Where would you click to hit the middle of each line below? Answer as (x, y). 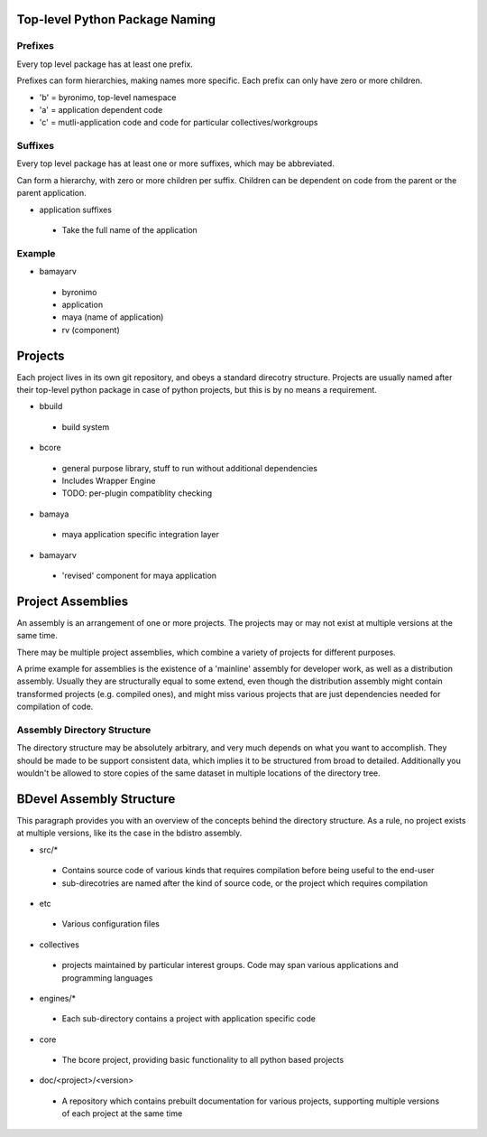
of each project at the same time (122, 1114)
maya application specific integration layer (141, 535)
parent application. (52, 193)
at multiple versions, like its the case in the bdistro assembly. (129, 833)
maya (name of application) (113, 317)
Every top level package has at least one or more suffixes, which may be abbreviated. (176, 163)
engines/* (58, 998)
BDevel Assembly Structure (96, 799)
